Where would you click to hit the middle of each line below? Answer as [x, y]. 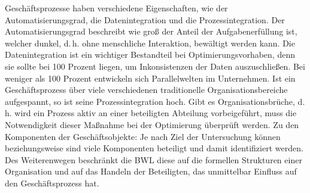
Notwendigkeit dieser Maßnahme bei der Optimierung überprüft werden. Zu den [152, 124]
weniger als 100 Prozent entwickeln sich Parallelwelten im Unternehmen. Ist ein [150, 78]
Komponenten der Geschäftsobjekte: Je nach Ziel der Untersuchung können [143, 136]
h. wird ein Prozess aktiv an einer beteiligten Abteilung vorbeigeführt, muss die [151, 113]
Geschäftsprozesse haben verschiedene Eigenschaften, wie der [116, 8]
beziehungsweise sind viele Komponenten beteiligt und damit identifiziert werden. [154, 148]
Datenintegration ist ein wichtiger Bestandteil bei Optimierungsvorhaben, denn [150, 55]
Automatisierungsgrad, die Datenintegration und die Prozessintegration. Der [145, 19]
